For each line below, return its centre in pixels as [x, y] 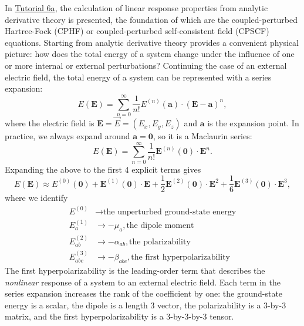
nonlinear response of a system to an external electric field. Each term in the [143, 282]
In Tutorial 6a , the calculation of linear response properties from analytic [136, 8]
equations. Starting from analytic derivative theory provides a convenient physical [152, 42]
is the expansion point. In [253, 123]
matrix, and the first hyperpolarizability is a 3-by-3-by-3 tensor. [119, 316]
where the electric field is [50, 123]
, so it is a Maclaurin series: [202, 136]
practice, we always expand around [67, 136]
